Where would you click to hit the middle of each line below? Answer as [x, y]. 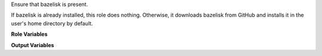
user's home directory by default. [52, 23]
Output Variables [32, 45]
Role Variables [29, 34]
